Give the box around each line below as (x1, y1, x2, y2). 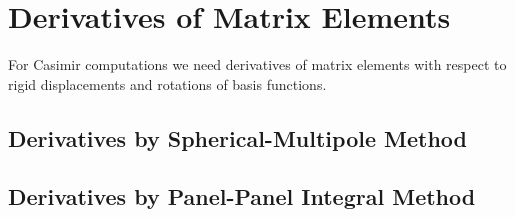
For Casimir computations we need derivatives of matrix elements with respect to (8, 54, 507, 75)
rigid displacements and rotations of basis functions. (8, 73, 327, 94)
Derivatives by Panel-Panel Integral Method (8, 181, 476, 212)
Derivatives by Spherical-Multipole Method (8, 122, 467, 153)
